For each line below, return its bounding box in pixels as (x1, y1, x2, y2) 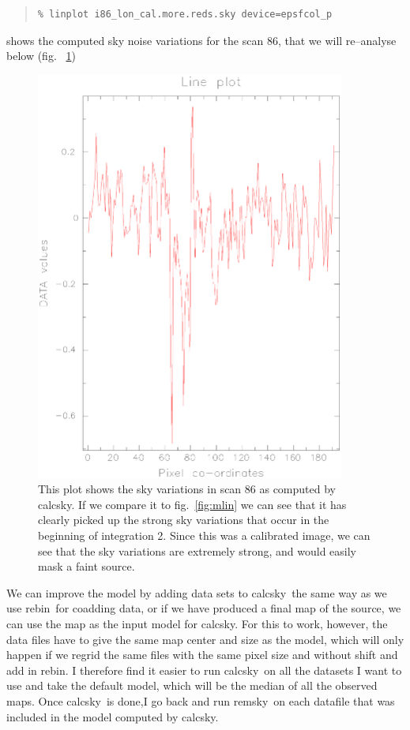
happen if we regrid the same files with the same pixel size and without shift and (6, 646, 398, 663)
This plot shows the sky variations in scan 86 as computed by (38, 481, 336, 497)
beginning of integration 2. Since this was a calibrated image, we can (38, 526, 371, 543)
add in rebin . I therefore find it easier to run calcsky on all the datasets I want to (6, 661, 402, 678)
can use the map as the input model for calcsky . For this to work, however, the (6, 615, 388, 631)
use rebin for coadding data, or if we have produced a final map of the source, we (6, 600, 401, 616)
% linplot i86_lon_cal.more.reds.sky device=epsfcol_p (37, 9, 333, 20)
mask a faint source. (38, 558, 135, 575)
